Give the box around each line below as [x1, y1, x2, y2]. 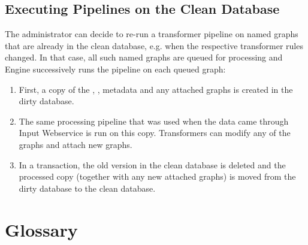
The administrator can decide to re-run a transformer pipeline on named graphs [5, 28, 298, 40]
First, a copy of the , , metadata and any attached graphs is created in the [19, 83, 293, 95]
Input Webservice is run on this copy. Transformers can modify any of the [19, 126, 291, 139]
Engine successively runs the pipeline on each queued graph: [5, 62, 226, 75]
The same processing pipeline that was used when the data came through [19, 114, 289, 127]
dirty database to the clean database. [19, 182, 156, 194]
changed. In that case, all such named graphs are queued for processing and [5, 51, 283, 63]
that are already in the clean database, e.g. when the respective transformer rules [5, 39, 303, 52]
